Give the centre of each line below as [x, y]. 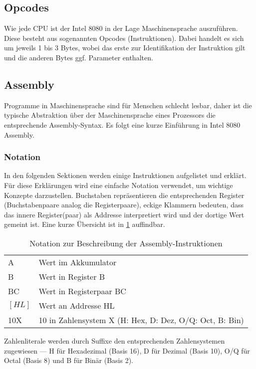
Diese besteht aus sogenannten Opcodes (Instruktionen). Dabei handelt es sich [124, 38]
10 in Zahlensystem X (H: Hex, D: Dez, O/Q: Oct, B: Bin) [141, 320]
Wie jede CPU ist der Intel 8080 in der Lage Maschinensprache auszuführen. [121, 28]
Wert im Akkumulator [78, 262]
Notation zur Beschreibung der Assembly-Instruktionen [126, 243]
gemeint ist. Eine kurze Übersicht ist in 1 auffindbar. [85, 224]
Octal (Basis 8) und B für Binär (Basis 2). [69, 360]
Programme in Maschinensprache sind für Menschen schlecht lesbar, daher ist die [128, 105]
